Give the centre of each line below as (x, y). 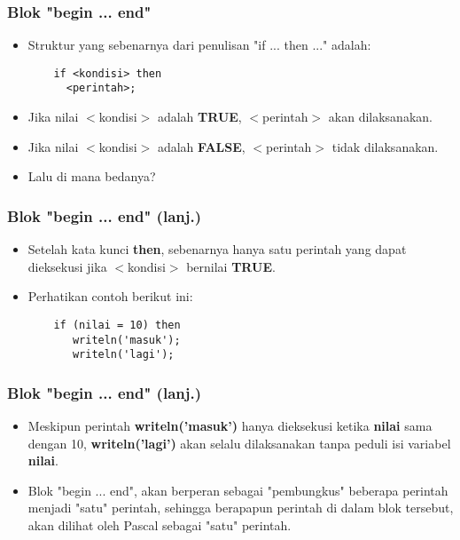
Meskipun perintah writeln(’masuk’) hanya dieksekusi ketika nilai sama (230, 426)
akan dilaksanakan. (380, 117)
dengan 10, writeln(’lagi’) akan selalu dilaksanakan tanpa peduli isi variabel (239, 443)
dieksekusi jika (67, 266)
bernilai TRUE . (231, 266)
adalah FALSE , (201, 146)
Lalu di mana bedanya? (92, 176)
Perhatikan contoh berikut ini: (110, 296)
